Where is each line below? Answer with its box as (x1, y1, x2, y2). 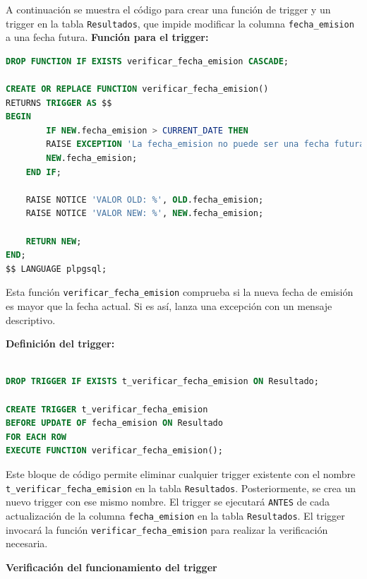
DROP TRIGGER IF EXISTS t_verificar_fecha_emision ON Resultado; (6, 376, 319, 387)
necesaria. (6, 536, 48, 551)
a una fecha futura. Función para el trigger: (6, 30, 209, 44)
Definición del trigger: (6, 336, 115, 351)
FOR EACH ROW (6, 431, 66, 442)
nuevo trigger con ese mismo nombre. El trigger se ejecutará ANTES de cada (6, 494, 330, 509)
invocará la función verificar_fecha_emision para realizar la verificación (6, 522, 328, 537)
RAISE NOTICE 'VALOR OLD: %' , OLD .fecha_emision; (25, 194, 264, 205)
